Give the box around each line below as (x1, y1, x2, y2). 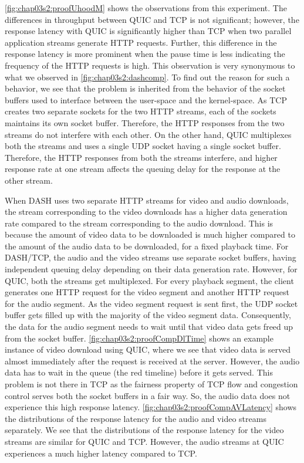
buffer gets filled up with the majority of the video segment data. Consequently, (5, 309, 291, 321)
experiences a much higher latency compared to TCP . (5, 447, 197, 459)
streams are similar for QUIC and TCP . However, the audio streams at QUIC (5, 435, 284, 447)
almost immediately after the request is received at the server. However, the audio (5, 354, 300, 367)
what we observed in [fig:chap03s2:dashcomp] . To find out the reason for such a (5, 70, 290, 83)
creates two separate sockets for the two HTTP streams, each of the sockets (5, 105, 276, 117)
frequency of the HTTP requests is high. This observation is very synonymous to (5, 59, 295, 71)
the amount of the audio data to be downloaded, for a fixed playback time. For (5, 239, 289, 252)
